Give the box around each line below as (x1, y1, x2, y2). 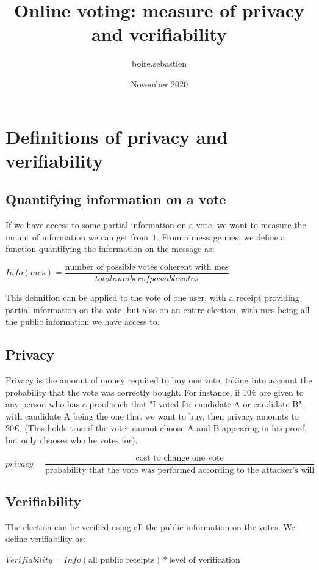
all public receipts (88, 555, 155, 564)
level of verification (169, 555, 240, 564)
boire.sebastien (131, 57, 187, 70)
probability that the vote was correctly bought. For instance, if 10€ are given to (5, 385, 304, 398)
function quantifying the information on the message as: (5, 242, 215, 255)
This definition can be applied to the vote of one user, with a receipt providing (5, 291, 299, 303)
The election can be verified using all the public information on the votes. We (5, 520, 295, 533)
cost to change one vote (135, 454, 224, 463)
